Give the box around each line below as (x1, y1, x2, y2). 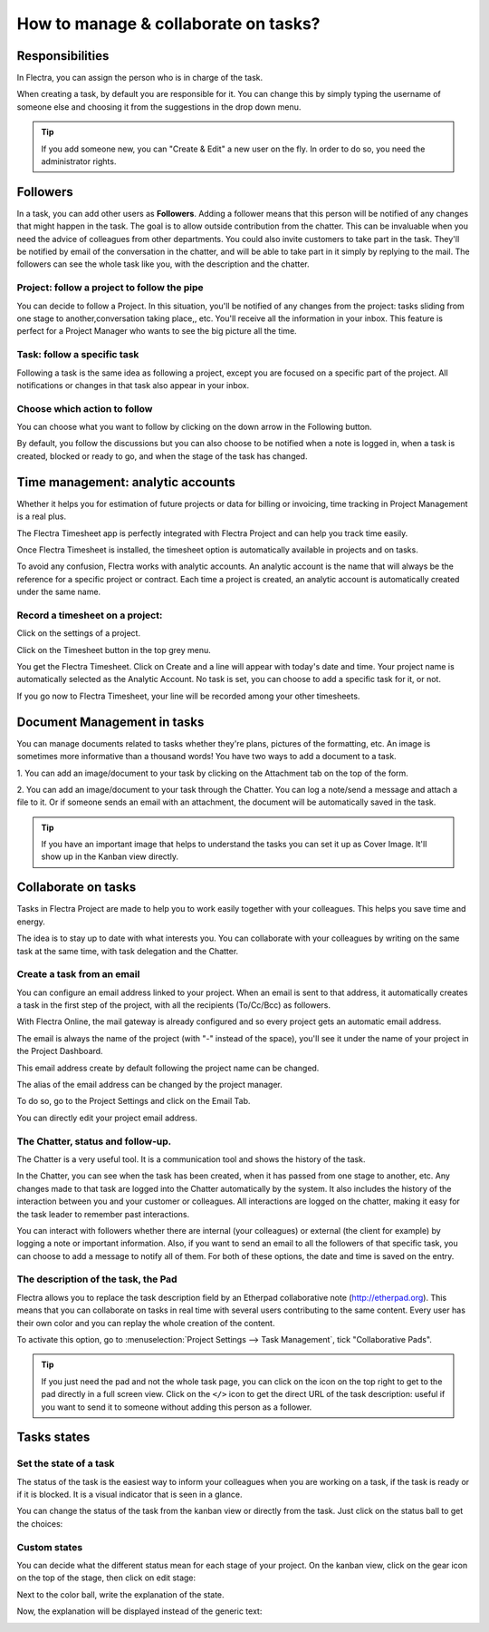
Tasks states (16, 1430, 91, 1445)
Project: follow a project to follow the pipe (16, 281, 204, 294)
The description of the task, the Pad (16, 1273, 177, 1285)
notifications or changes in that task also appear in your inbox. (16, 379, 250, 390)
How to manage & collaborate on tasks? (16, 14, 321, 34)
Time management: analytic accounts (16, 474, 235, 490)
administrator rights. (41, 156, 117, 167)
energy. (16, 916, 45, 927)
